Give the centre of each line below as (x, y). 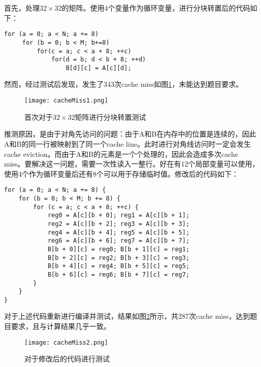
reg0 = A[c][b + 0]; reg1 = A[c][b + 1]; (119, 215)
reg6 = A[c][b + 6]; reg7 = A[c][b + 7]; (119, 241)
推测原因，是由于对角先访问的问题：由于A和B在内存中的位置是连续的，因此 (130, 134)
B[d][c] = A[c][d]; (99, 68)
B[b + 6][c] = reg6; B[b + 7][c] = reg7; (119, 274)
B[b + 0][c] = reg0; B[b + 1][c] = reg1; (119, 249)
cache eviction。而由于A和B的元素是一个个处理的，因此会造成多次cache (121, 154)
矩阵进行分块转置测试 (110, 116)
